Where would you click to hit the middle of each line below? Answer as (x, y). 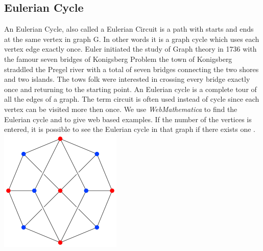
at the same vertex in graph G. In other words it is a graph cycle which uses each (132, 39)
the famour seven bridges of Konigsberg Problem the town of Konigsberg (118, 59)
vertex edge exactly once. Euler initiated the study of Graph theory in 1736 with (130, 49)
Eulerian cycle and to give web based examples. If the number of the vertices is (128, 119)
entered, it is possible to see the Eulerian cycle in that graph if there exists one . (130, 129)
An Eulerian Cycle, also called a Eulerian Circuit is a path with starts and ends (129, 29)
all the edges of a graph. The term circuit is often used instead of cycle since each (132, 99)
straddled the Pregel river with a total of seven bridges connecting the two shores (131, 69)
